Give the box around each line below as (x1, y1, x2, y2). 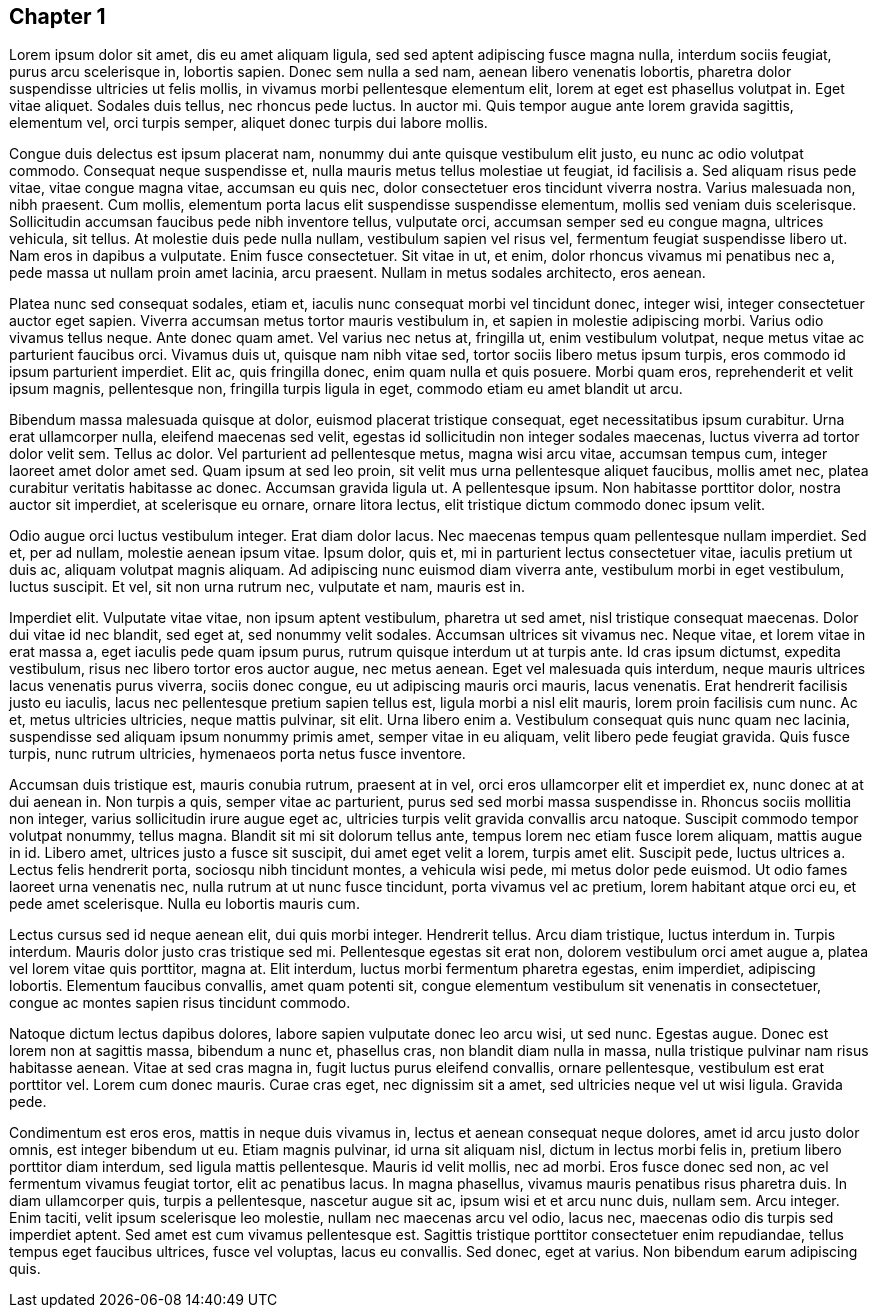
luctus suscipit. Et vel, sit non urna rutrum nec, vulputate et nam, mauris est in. (9, 578, 525, 596)
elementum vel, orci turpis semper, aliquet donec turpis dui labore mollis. (9, 114, 488, 132)
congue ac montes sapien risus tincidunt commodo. (9, 994, 351, 1012)
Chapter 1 (9, 4, 106, 29)
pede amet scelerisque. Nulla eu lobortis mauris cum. (9, 895, 360, 913)
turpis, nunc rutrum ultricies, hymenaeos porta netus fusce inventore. (9, 745, 466, 763)
